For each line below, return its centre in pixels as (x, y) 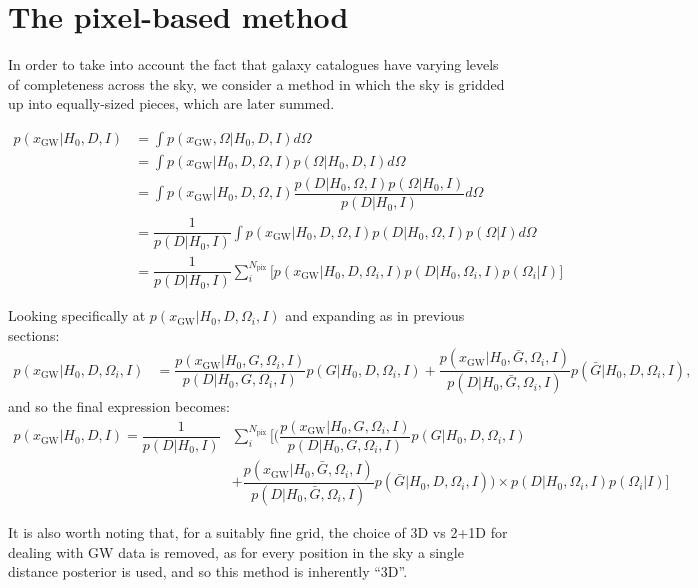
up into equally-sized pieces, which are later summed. (171, 103)
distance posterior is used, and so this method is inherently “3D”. (208, 571)
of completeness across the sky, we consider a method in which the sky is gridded (256, 83)
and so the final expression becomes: (119, 406)
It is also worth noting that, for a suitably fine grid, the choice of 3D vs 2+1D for (258, 531)
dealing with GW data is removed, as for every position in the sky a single (236, 551)
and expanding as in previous (375, 315)
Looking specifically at (77, 315)
